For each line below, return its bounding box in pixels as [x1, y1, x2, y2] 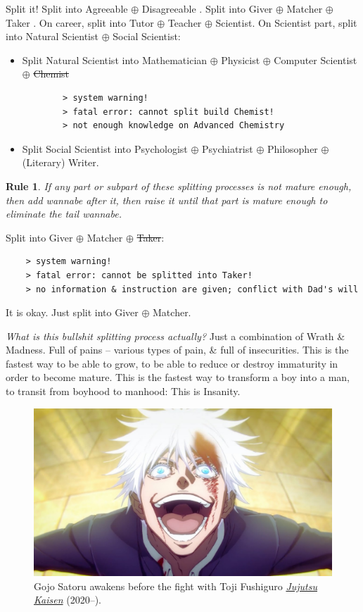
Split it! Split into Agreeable [6, 1, 128, 15]
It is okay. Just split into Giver [6, 305, 139, 320]
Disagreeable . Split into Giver [141, 1, 273, 15]
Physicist [221, 52, 260, 67]
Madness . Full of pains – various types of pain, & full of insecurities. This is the [6, 342, 349, 357]
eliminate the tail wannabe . [6, 206, 122, 221]
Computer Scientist [274, 52, 357, 67]
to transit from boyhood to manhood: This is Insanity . [6, 384, 241, 399]
